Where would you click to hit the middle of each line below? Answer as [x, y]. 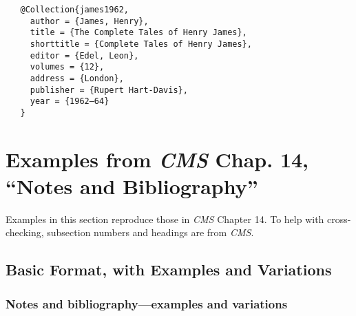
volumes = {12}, [67, 67]
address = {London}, [77, 78]
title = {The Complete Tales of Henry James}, [138, 33]
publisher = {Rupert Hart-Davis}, [109, 90]
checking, [25, 232]
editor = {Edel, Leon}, [84, 55]
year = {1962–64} [70, 102]
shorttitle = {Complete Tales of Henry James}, [141, 44]
